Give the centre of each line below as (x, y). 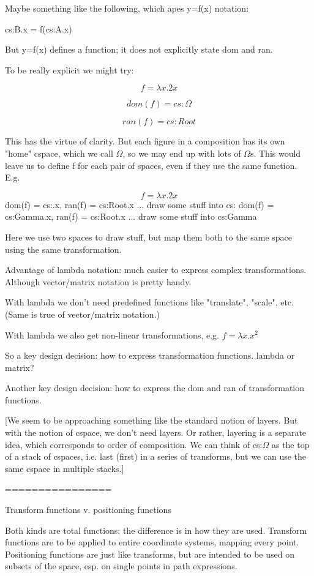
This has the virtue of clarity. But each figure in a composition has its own (145, 141)
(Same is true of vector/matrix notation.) (82, 314)
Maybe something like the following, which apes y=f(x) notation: (127, 8)
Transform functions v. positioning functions (88, 510)
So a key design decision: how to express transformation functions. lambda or (150, 355)
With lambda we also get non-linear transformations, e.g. (112, 335)
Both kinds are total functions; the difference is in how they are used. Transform (156, 530)
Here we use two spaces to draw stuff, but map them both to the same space (149, 237)
